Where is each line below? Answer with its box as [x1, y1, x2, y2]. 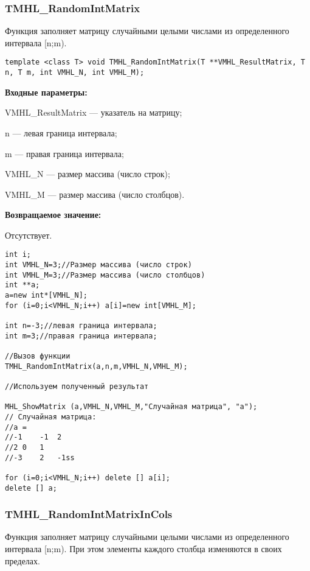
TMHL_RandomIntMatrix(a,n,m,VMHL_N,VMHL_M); [5, 362, 188, 371]
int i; [5, 250, 31, 259]
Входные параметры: [5, 85, 88, 98]
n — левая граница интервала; [5, 126, 117, 139]
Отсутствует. [5, 228, 52, 241]
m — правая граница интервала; [5, 147, 124, 159]
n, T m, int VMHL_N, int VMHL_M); [5, 68, 145, 77]
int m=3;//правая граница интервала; [5, 331, 157, 340]
